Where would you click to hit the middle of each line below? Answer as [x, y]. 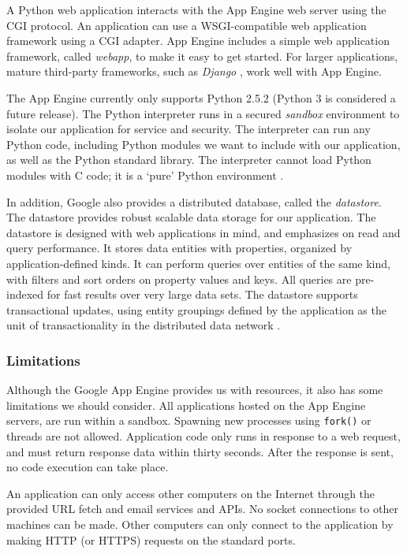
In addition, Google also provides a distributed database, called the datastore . [194, 201]
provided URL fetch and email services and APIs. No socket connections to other [202, 509]
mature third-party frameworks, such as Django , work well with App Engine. [194, 71]
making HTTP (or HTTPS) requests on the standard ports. [151, 539]
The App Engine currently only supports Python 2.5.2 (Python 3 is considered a [201, 97]
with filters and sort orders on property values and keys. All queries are [179, 279]
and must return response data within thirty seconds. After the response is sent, [200, 451]
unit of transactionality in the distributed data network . [144, 325]
